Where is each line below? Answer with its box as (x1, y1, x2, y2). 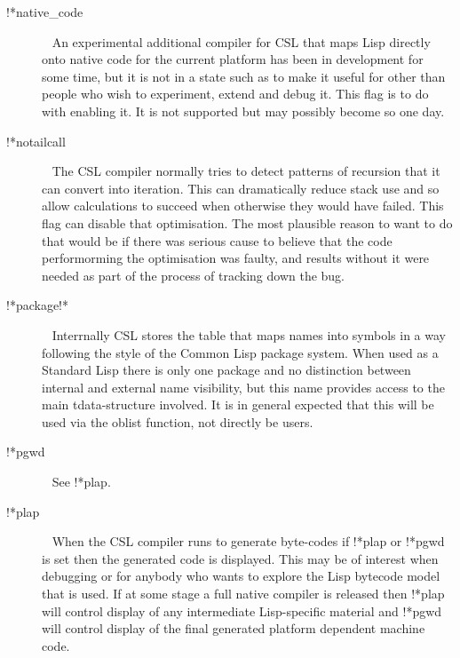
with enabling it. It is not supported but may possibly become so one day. (42, 101, 445, 120)
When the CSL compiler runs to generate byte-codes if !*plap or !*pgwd (52, 532, 445, 551)
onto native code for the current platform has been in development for (42, 50, 424, 68)
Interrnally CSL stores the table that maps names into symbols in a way (52, 325, 446, 344)
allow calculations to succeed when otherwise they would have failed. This (42, 196, 444, 215)
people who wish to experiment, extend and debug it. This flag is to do (42, 84, 429, 103)
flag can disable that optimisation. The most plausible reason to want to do (42, 213, 453, 232)
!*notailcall (6, 131, 66, 150)
